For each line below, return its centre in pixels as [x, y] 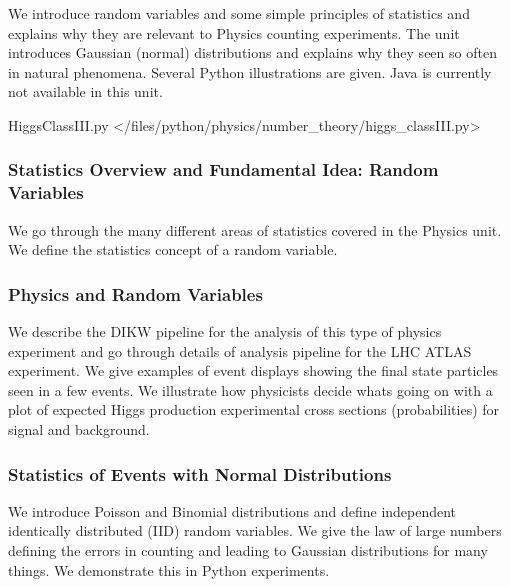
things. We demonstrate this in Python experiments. [169, 569]
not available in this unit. [85, 91]
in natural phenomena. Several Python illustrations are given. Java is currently [250, 71]
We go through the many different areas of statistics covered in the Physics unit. [255, 229]
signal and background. [79, 429]
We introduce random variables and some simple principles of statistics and [239, 13]
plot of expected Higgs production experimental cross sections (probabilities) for [254, 409]
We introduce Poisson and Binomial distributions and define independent [232, 510]
